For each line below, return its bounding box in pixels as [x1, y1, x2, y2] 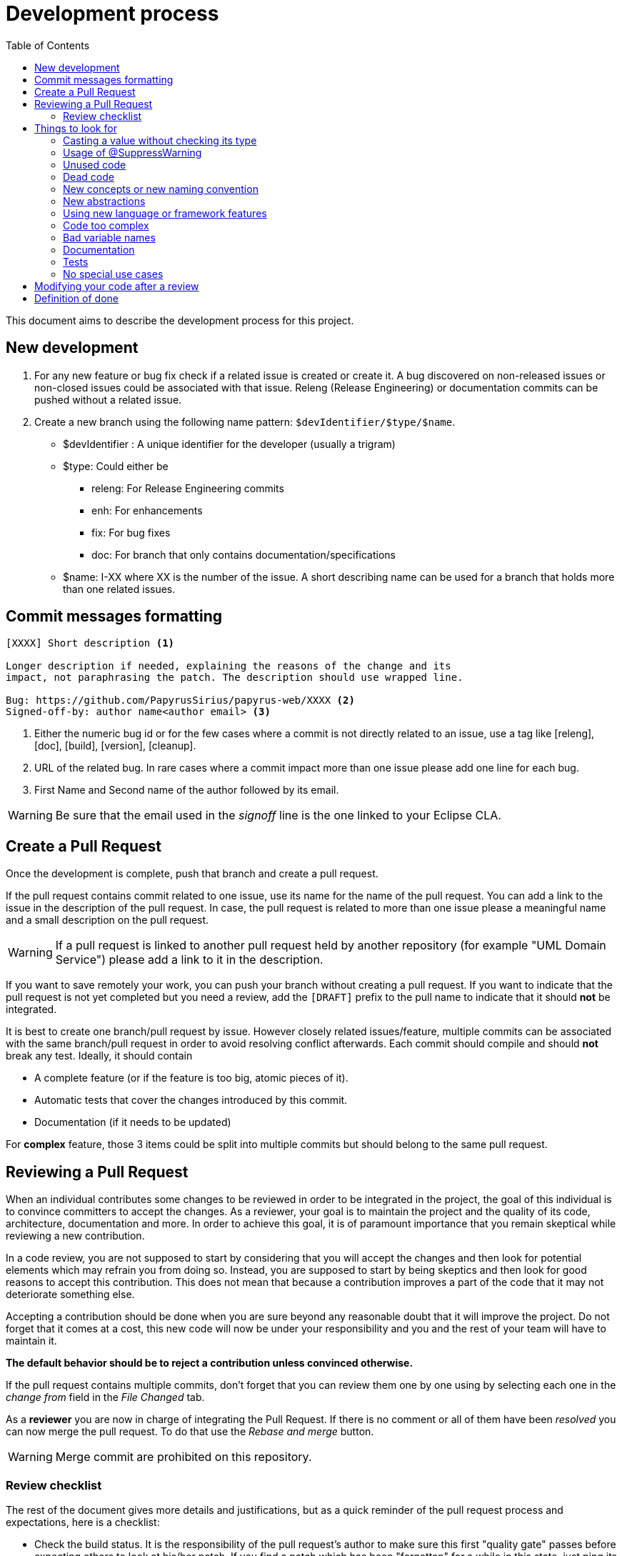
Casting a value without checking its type [63, 134, 257, 146]
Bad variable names [63, 231, 156, 244]
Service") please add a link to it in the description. [55, 952, 323, 967]
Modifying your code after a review [34, 279, 199, 292]
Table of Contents [6, 39, 90, 51]
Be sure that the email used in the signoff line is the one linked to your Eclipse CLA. [55, 808, 501, 823]
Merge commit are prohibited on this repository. [55, 1450, 312, 1465]
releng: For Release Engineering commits [91, 482, 284, 494]
